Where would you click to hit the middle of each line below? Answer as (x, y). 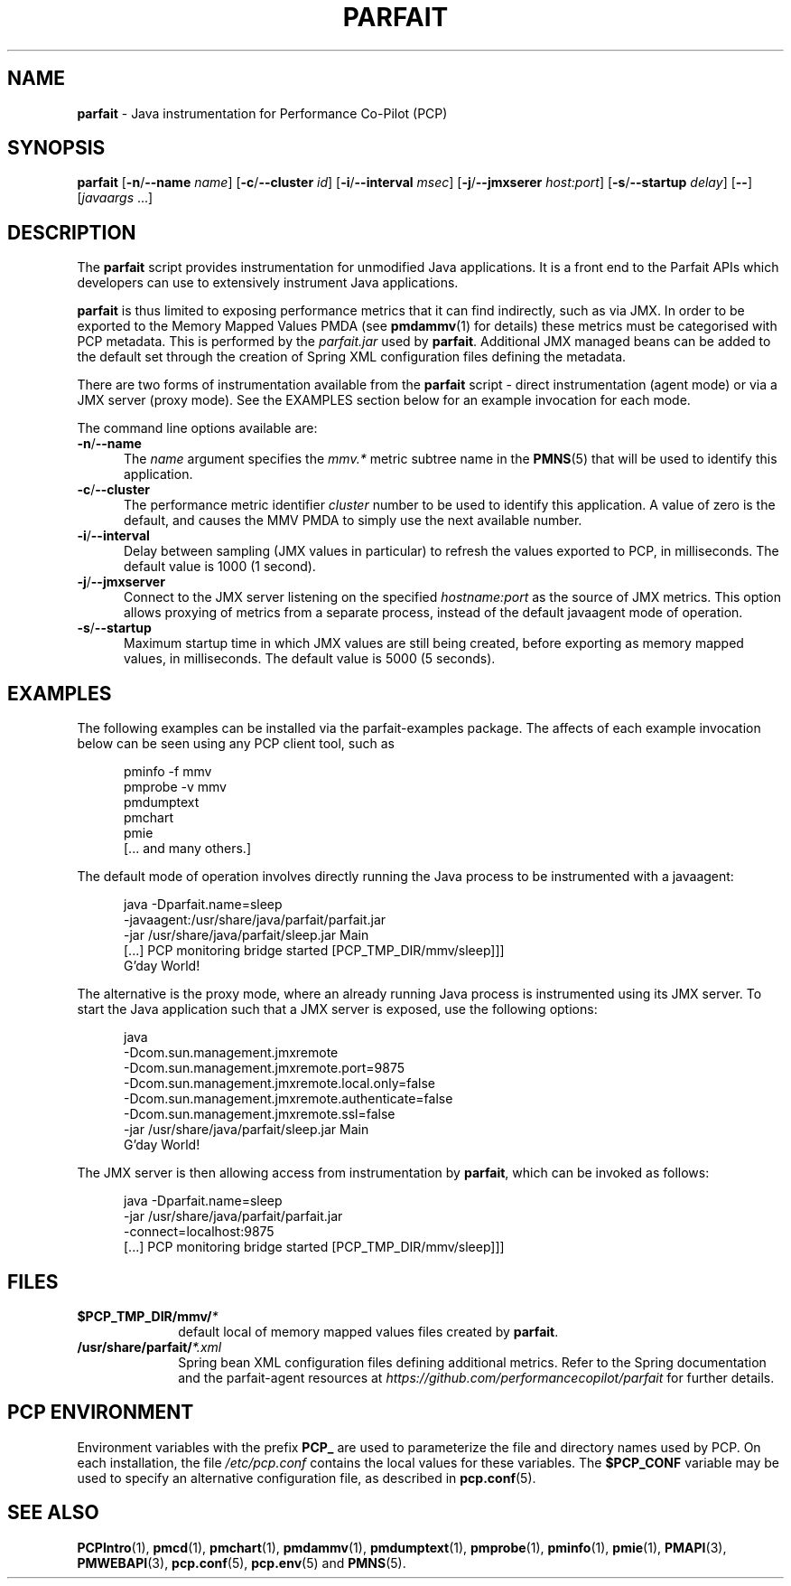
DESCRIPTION (72, 232)
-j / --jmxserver (121, 582)
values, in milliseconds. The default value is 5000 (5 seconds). (310, 659)
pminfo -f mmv (168, 772)
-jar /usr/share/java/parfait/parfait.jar (233, 1216)
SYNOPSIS (56, 148)
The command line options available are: (197, 428)
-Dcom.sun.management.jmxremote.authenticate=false (288, 1099)
